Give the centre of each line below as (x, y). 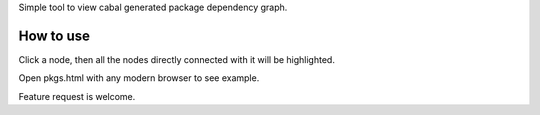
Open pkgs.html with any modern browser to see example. (139, 78)
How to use (54, 35)
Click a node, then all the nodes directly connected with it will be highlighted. (176, 59)
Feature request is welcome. (77, 96)
